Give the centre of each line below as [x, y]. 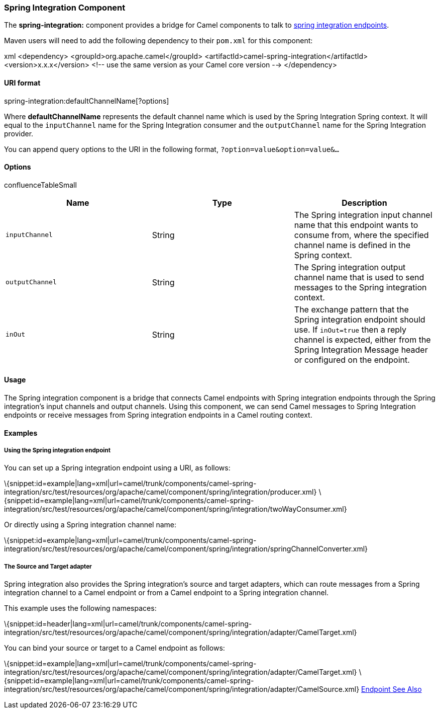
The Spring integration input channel [363, 215]
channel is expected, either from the [362, 339]
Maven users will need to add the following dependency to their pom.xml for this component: [158, 41]
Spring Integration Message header [361, 349]
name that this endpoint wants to [356, 225]
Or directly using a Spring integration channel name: [90, 525]
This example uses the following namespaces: [80, 608]
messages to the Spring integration [360, 287]
